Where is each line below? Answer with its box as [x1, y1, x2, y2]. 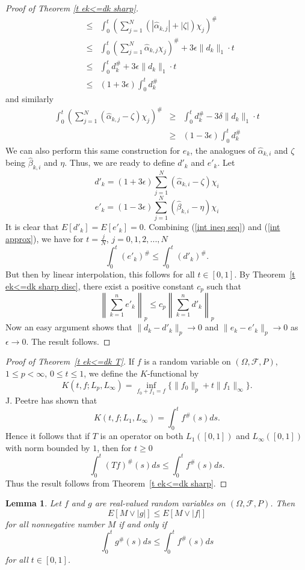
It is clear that [5, 220, 59, 233]
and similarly [5, 92, 54, 105]
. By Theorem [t [234, 268, 295, 280]
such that [206, 279, 241, 292]
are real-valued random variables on [94, 497, 226, 509]
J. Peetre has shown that [5, 394, 97, 407]
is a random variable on [144, 355, 231, 368]
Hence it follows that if [5, 429, 90, 442]
